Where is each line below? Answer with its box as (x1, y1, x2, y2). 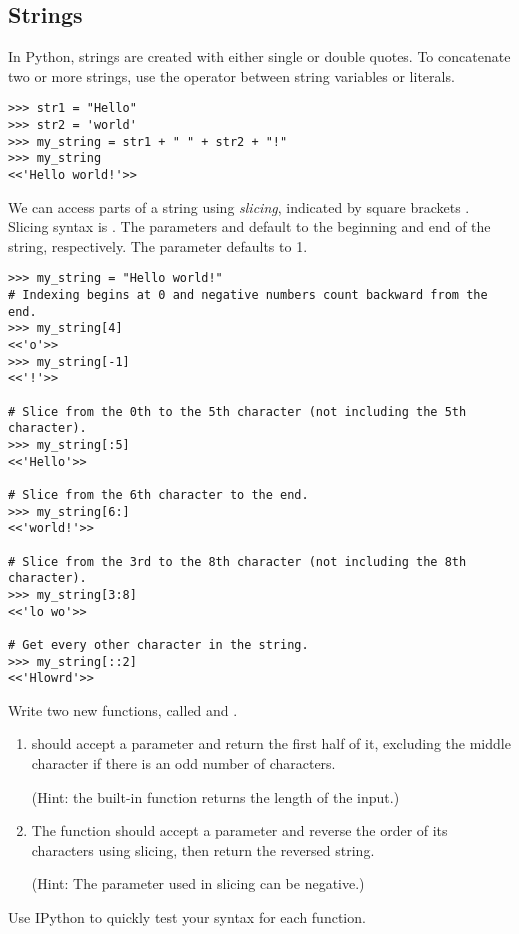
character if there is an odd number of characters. (31, 753, 336, 774)
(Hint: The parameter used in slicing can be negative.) (31, 873, 365, 894)
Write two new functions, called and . (8, 699, 238, 720)
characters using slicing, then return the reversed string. (31, 839, 375, 860)
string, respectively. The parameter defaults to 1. (8, 235, 308, 256)
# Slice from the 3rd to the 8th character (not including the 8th (8, 554, 467, 569)
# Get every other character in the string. (8, 637, 309, 652)
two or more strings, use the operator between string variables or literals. (8, 65, 455, 86)
